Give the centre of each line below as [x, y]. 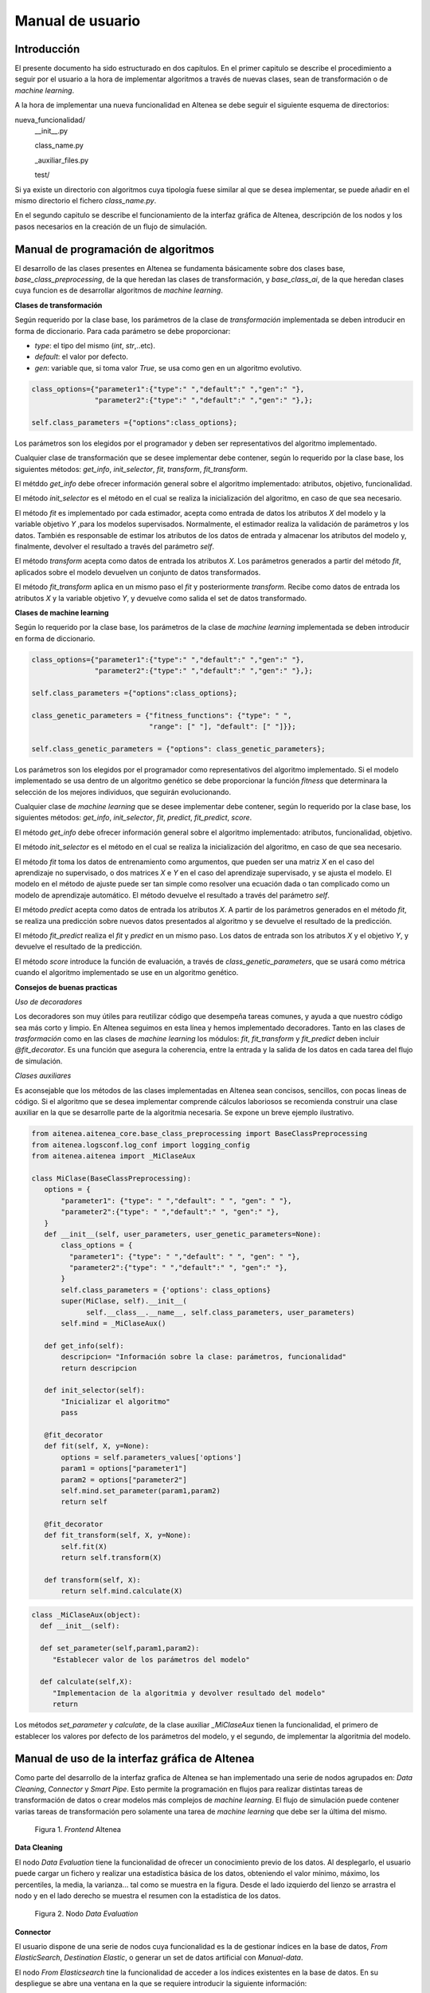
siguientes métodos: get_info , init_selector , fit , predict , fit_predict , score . [133, 818]
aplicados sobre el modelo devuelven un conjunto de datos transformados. [138, 572]
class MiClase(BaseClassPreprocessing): [111, 1178]
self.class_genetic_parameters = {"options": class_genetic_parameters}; [178, 749]
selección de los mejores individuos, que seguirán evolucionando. [123, 792]
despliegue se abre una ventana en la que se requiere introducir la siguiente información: [161, 1983]
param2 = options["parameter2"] [124, 1480]
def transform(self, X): [92, 1580]
